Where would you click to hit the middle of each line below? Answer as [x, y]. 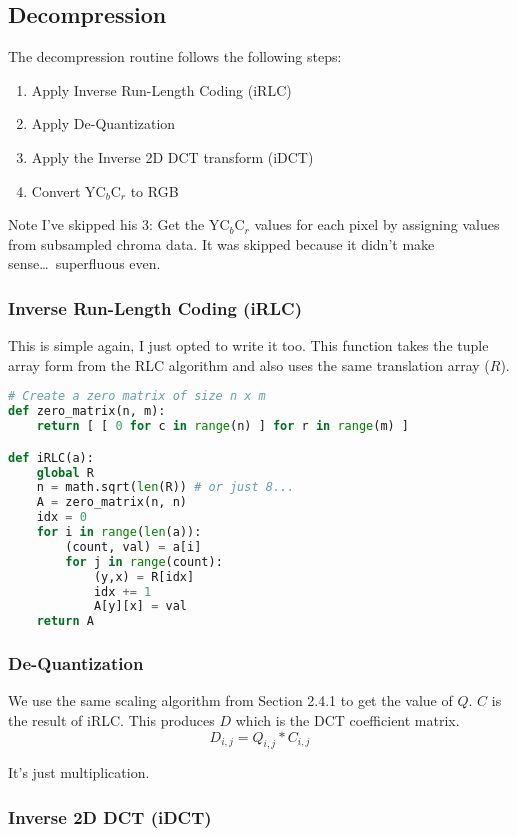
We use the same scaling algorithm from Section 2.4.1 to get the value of [230, 700]
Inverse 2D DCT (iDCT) [110, 816]
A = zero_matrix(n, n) [111, 502]
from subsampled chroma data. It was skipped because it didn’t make [221, 243]
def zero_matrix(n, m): [87, 411]
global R [65, 472]
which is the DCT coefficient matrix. [347, 719]
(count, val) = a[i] [133, 546]
